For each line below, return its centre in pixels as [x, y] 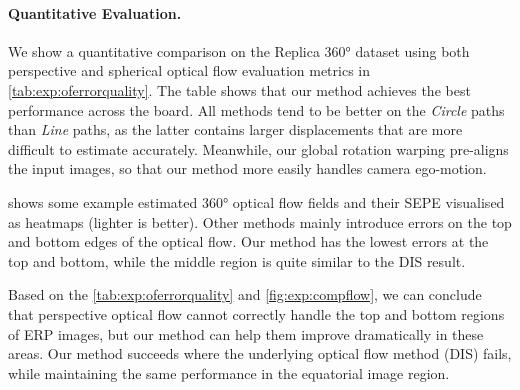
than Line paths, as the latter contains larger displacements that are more [235, 129]
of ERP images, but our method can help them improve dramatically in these [246, 333]
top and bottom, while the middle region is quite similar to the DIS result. [237, 260]
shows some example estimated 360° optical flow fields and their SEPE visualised [256, 201]
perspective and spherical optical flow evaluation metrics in [189, 70]
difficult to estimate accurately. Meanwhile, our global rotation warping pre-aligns [258, 148]
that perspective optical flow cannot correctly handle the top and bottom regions [256, 313]
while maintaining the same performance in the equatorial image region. [229, 372]
